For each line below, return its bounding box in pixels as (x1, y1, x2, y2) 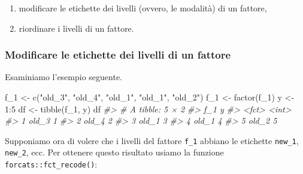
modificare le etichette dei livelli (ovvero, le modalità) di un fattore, (19, 2, 267, 14)
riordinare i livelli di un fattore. (19, 22, 134, 34)
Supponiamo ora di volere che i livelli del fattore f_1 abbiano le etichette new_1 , (5, 134, 299, 146)
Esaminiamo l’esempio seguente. (5, 71, 123, 83)
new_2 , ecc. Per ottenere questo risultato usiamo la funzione (5, 146, 224, 158)
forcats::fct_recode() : (5, 158, 98, 170)
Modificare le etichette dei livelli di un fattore (5, 47, 231, 62)
